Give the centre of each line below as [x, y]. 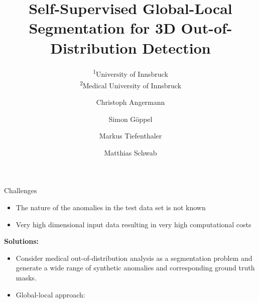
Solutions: [21, 241]
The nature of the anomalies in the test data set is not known [111, 207]
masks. [26, 277]
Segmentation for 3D [102, 28]
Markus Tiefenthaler [131, 136]
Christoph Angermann [131, 102]
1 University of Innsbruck [131, 73]
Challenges [21, 190]
